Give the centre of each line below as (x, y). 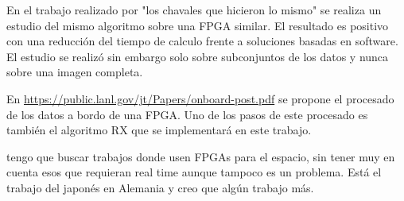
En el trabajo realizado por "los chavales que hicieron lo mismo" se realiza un (194, 10)
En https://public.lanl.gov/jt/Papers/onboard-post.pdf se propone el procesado (200, 98)
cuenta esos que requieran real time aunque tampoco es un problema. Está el (194, 172)
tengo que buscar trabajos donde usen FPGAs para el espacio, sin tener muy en (201, 156)
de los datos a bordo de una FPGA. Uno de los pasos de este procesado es (187, 114)
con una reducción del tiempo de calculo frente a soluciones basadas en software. (202, 41)
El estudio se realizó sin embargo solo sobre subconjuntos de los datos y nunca (198, 56)
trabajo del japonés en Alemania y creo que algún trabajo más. (160, 187)
